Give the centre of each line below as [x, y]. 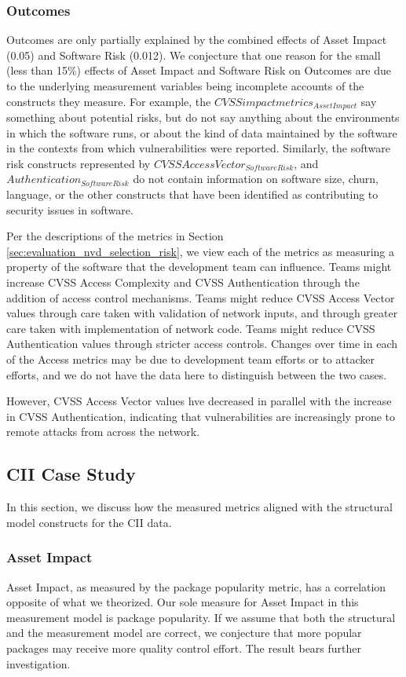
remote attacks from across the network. [103, 432]
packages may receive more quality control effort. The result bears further [184, 648]
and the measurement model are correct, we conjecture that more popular [184, 633]
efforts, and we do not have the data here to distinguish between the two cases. [197, 374]
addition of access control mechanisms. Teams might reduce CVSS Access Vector [201, 297]
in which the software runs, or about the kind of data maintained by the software [202, 132]
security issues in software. [70, 209]
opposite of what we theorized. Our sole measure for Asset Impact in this [183, 602]
